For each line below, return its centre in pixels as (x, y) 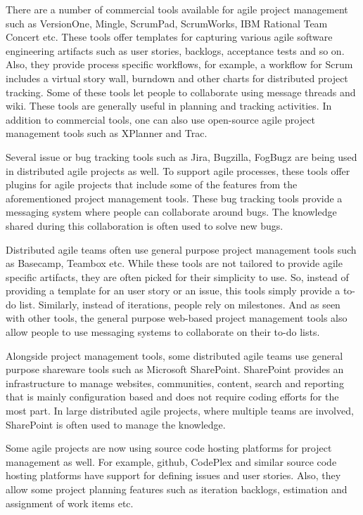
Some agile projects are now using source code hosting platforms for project (169, 448)
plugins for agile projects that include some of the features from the (152, 184)
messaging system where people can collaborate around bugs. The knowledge (171, 212)
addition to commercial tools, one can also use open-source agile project (160, 119)
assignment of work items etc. (70, 503)
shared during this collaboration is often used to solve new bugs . (145, 225)
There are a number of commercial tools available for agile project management (177, 9)
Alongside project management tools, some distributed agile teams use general (174, 355)
